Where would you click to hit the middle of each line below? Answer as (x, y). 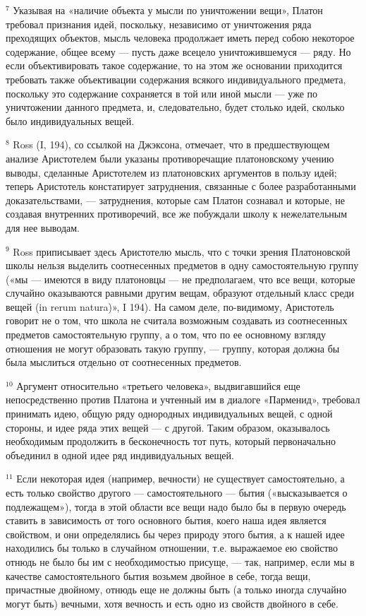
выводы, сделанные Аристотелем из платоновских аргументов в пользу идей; (171, 172)
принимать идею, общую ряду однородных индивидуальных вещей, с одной (169, 414)
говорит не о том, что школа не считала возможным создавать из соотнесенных (177, 320)
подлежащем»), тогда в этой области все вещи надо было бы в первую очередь (176, 506)
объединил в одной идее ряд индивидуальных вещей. (120, 455)
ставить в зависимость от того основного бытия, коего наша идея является (166, 520)
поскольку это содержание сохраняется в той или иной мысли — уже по (162, 93)
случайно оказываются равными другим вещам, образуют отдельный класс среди (180, 293)
